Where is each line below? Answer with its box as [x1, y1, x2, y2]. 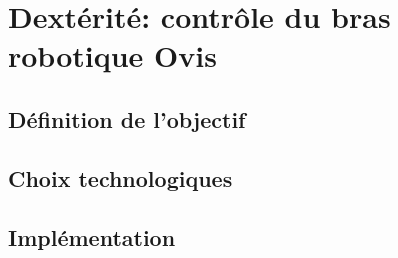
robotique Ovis [8, 35, 217, 76]
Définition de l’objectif [8, 103, 246, 134]
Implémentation [8, 221, 176, 252]
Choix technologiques [8, 162, 233, 193]
